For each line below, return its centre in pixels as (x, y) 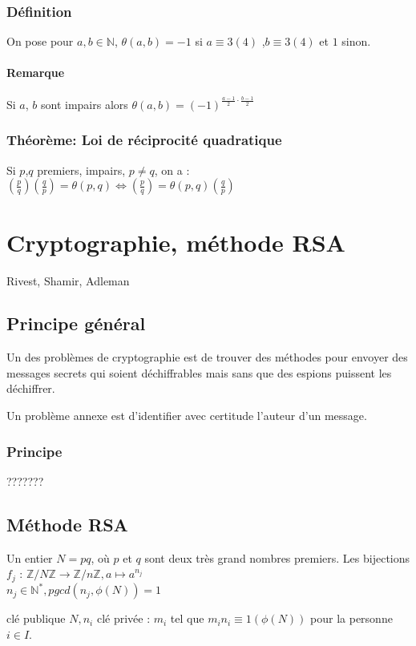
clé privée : (123, 618)
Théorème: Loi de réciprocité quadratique (144, 140)
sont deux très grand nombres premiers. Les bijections (277, 557)
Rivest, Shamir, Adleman (68, 280)
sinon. (356, 41)
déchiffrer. (31, 388)
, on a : (172, 170)
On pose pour (40, 41)
